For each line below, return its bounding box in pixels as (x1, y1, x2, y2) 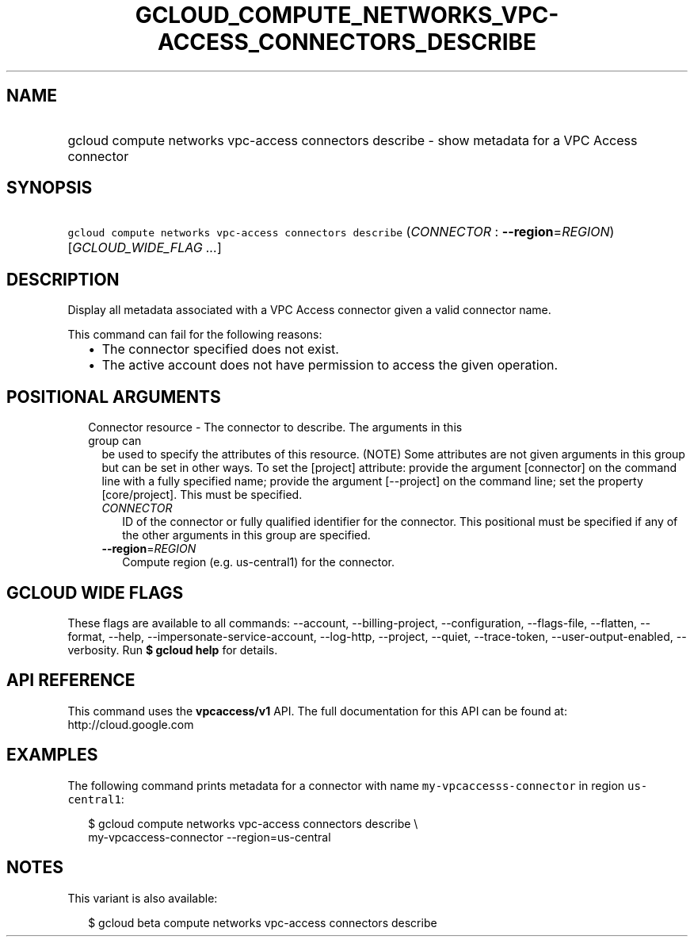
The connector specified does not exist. (101, 341, 339, 358)
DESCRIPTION (6, 269, 120, 289)
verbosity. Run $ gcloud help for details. (67, 642, 278, 657)
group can (88, 434, 142, 448)
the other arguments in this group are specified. (122, 528, 371, 542)
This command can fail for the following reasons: (67, 328, 322, 342)
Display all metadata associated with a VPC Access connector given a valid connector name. (67, 303, 551, 317)
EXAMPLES (6, 745, 98, 765)
